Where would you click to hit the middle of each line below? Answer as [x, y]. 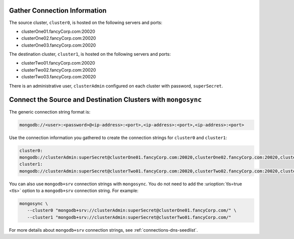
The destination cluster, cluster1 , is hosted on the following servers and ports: [90, 54]
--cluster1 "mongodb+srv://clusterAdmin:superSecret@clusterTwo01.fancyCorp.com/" [129, 217]
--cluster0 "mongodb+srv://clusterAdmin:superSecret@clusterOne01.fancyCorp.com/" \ [132, 210]
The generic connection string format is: [50, 112]
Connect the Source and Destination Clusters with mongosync [105, 100]
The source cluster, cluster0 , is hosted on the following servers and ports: [86, 23]
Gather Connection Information [58, 11]
